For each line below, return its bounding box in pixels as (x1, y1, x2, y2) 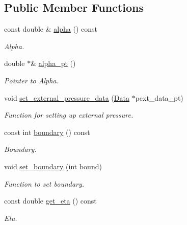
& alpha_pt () (31, 58, 76, 69)
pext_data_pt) (135, 92, 183, 103)
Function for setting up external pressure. (4, 109, 133, 120)
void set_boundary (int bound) (4, 161, 102, 171)
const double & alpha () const (4, 24, 97, 34)
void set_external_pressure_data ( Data (4, 92, 129, 103)
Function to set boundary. (4, 178, 85, 189)
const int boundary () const (4, 126, 90, 137)
